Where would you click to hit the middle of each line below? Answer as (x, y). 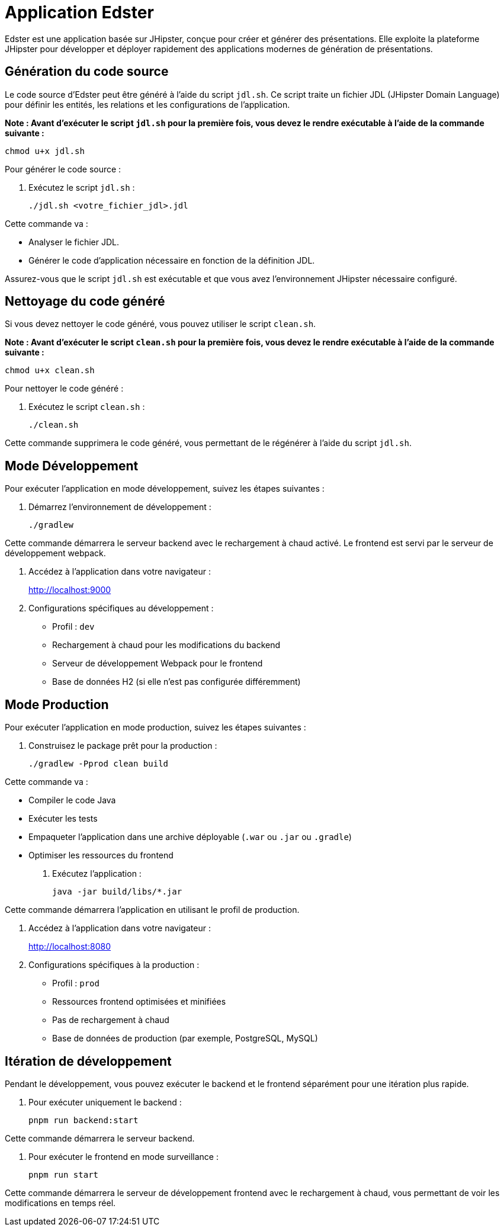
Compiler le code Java (72, 800)
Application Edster (79, 12)
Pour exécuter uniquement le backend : (105, 1102)
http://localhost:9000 (70, 590)
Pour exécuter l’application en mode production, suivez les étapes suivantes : (155, 727)
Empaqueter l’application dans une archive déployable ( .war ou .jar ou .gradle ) (190, 837)
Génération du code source (87, 72)
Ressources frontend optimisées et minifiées (139, 1002)
